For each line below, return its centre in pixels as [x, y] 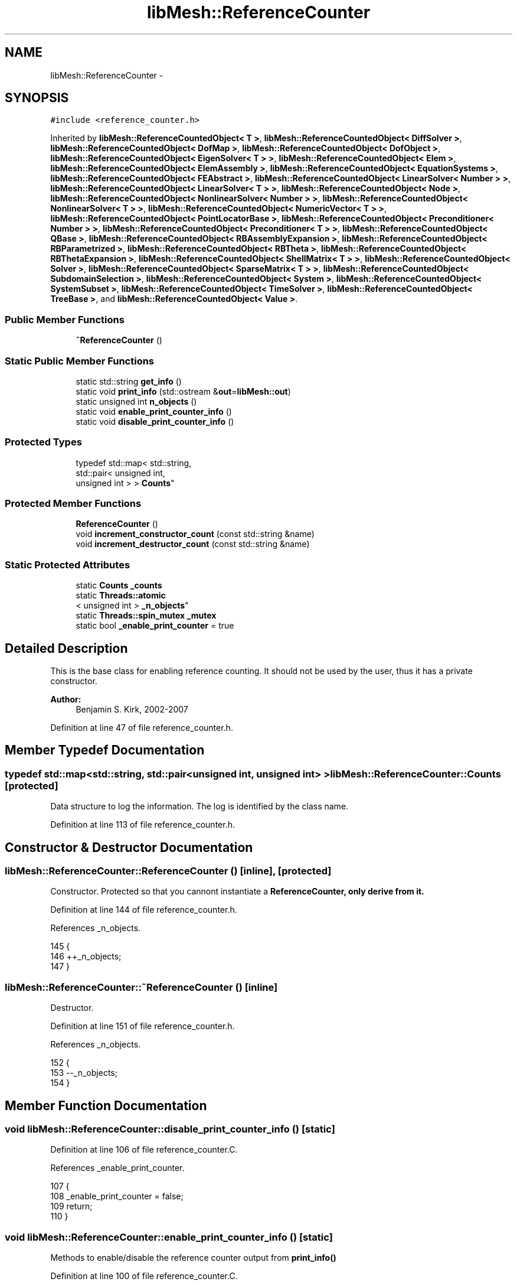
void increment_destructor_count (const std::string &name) [193, 544]
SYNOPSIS [37, 98]
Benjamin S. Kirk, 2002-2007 [132, 710]
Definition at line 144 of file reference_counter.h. [144, 910]
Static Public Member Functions [80, 361]
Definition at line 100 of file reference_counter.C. [144, 1276]
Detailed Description [66, 648]
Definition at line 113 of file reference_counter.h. [143, 825]
